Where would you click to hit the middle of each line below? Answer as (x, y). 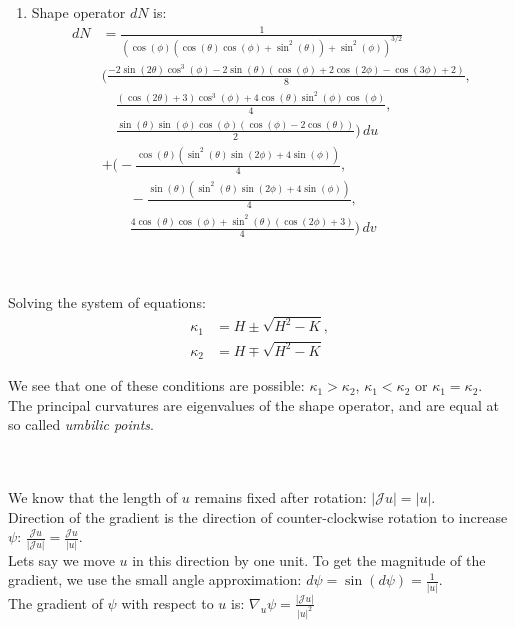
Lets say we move (61, 559)
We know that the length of (93, 497)
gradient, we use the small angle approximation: (155, 579)
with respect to (167, 602)
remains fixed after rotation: (280, 497)
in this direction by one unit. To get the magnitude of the (309, 559)
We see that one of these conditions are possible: (156, 385)
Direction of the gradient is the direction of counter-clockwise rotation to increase (258, 516)
